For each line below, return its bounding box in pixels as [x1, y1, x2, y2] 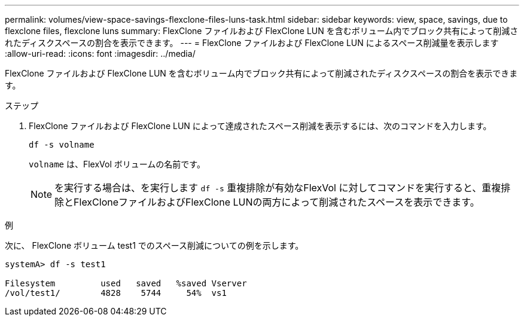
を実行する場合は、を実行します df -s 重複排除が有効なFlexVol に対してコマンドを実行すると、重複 [54, 182, 501, 194]
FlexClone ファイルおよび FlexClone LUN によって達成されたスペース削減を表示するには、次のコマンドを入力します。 [29, 121, 492, 131]
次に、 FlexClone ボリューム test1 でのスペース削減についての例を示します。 [5, 240, 304, 250]
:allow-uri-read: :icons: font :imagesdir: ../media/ [5, 48, 196, 59]
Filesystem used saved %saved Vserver [5, 279, 247, 288]
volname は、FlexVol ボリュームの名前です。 [29, 159, 205, 169]
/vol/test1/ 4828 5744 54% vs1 [5, 288, 227, 298]
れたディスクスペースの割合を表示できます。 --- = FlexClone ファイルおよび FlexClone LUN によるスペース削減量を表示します [5, 38, 499, 48]
